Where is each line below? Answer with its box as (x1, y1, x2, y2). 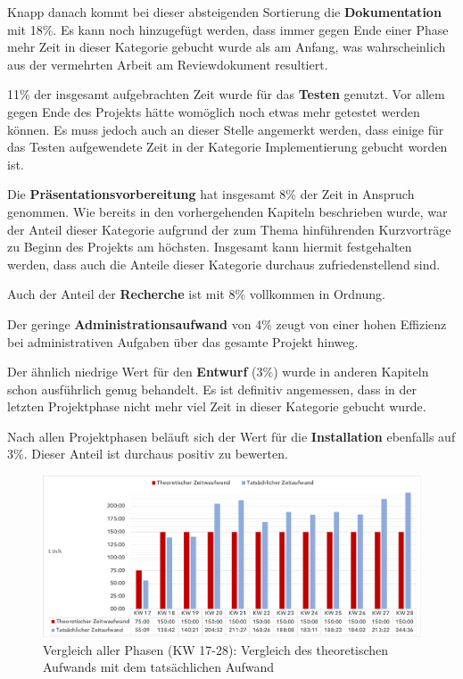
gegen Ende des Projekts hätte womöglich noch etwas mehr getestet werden (7, 102, 420, 120)
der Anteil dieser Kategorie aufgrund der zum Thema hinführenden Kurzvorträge (7, 219, 451, 238)
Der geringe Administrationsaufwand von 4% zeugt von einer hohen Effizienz (7, 314, 447, 333)
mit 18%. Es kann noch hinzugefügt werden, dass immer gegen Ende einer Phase (7, 20, 449, 38)
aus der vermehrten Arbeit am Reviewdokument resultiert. (7, 54, 328, 73)
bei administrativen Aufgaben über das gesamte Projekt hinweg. (7, 332, 359, 351)
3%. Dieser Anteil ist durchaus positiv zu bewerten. (7, 444, 288, 463)
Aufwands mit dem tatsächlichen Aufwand (43, 658, 275, 676)
